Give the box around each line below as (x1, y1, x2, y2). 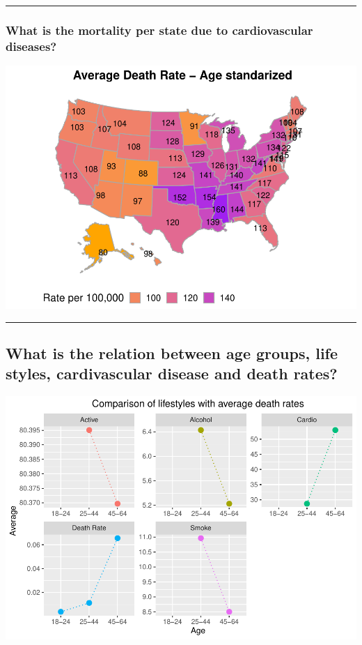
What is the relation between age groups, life (6, 342, 338, 364)
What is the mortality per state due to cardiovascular (6, 21, 313, 38)
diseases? (6, 37, 57, 54)
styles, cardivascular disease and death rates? (6, 363, 338, 384)
